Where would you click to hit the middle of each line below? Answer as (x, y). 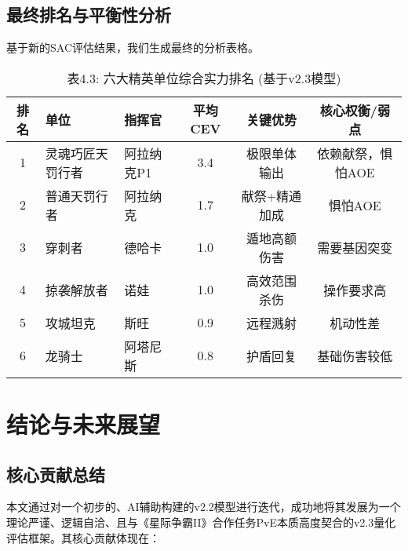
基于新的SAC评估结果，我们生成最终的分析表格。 (133, 47)
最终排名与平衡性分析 (89, 15)
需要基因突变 (355, 247)
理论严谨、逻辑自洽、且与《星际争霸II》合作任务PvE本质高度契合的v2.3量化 (201, 522)
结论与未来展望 (84, 423)
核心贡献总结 (56, 474)
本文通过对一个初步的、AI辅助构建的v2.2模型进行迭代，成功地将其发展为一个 (204, 507)
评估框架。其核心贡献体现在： (83, 537)
